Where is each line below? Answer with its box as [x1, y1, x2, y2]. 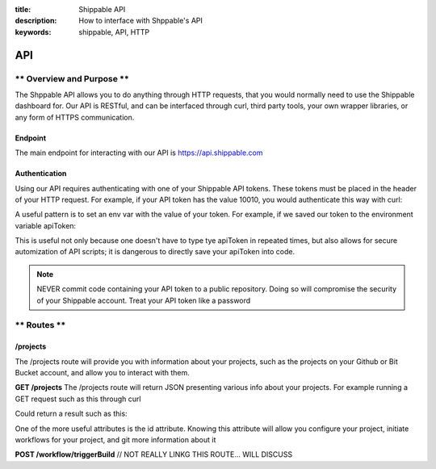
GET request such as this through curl [15, 394, 141, 404]
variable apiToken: [15, 220, 77, 230]
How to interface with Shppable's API [78, 16, 203, 26]
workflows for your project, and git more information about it [15, 434, 216, 444]
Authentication [15, 169, 67, 178]
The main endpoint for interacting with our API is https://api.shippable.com [15, 148, 263, 157]
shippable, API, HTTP [78, 27, 150, 36]
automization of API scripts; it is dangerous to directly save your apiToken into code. [15, 247, 295, 257]
